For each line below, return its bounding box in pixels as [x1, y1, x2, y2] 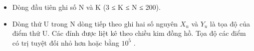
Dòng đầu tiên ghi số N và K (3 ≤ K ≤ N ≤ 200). [12, 2, 161, 12]
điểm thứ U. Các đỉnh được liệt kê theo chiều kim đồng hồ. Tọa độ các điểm [12, 28, 246, 38]
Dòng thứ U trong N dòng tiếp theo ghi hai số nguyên [12, 18, 178, 28]
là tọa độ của [210, 18, 250, 28]
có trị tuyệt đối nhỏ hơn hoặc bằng [12, 37, 119, 48]
